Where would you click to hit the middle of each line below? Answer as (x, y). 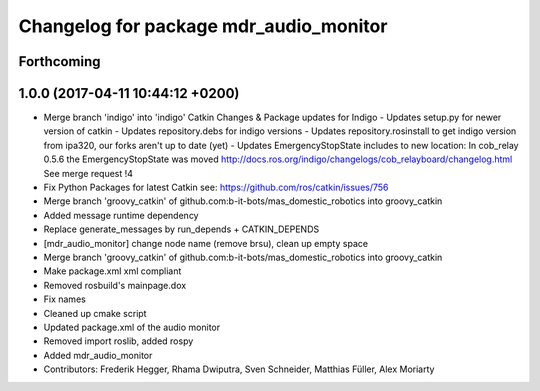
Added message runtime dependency (121, 215)
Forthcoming (59, 61)
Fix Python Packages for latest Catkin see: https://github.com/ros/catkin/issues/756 (216, 187)
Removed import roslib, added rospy (118, 341)
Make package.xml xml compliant (112, 271)
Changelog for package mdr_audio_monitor (203, 26)
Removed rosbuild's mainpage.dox (115, 285)
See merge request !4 (88, 173)
